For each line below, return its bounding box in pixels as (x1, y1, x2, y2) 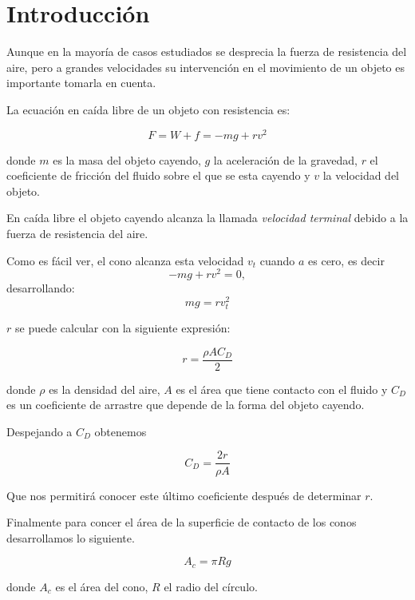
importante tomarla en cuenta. (6, 74, 156, 91)
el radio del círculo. (164, 578, 258, 594)
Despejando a (6, 423, 73, 439)
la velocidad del (322, 167, 400, 184)
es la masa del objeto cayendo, (53, 151, 201, 168)
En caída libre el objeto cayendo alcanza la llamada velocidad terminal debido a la (6, 209, 409, 226)
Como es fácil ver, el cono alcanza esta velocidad (6, 252, 244, 268)
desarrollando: (6, 280, 75, 296)
